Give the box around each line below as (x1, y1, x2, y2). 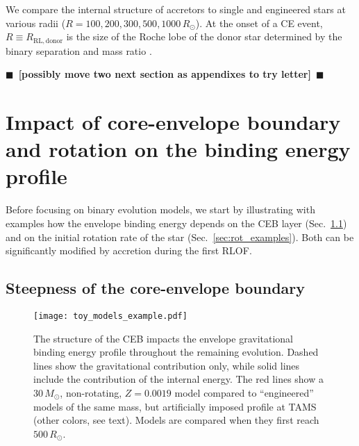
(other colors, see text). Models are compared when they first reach (33, 413, 319, 427)
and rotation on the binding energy (6, 135, 351, 163)
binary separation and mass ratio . (6, 43, 152, 58)
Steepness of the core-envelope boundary (6, 277, 306, 299)
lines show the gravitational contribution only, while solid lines (33, 358, 300, 372)
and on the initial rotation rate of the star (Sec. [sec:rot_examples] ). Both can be (6, 229, 354, 244)
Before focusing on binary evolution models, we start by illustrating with (6, 202, 315, 217)
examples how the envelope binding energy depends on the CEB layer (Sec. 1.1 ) (6, 215, 347, 230)
